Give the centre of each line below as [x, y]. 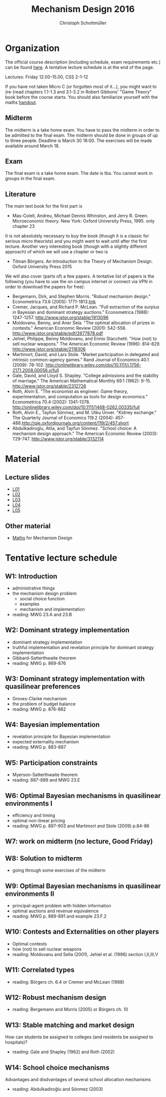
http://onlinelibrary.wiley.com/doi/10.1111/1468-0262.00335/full [76, 407]
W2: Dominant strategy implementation [67, 630]
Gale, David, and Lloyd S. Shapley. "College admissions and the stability [85, 375]
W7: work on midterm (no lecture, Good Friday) [79, 841]
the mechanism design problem [44, 593]
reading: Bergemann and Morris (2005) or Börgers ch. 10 [70, 1010]
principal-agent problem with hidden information [62, 906]
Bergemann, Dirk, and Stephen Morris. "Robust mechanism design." [81, 296]
